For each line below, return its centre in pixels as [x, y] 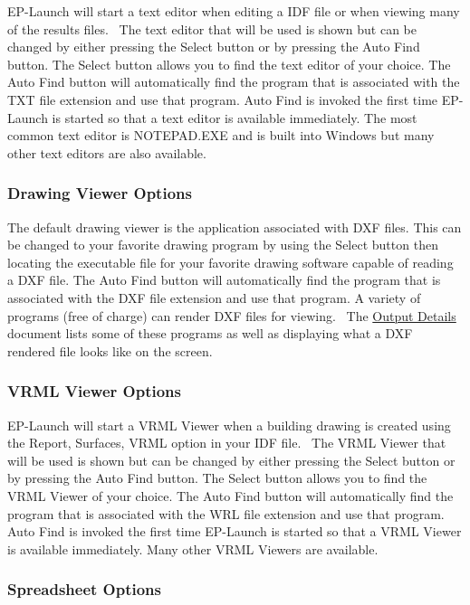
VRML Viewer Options [94, 391]
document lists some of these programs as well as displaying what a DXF [210, 333]
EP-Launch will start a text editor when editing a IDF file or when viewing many [234, 11]
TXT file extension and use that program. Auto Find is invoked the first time [223, 99]
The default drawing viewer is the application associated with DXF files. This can [235, 227]
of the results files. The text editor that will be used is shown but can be [212, 28]
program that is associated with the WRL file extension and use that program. [226, 513]
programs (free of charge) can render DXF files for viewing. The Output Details [232, 315]
